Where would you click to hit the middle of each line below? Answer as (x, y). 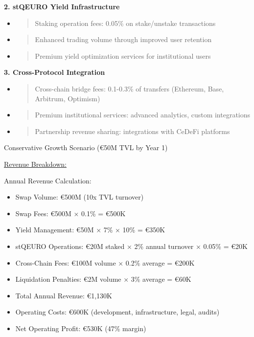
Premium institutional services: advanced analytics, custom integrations (143, 115)
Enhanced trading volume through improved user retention (123, 39)
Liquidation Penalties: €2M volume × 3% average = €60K (103, 279)
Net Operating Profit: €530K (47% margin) (81, 328)
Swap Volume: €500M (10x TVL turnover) (80, 197)
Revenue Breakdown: (35, 164)
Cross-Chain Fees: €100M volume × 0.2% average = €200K (105, 262)
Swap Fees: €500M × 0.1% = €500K (70, 213)
